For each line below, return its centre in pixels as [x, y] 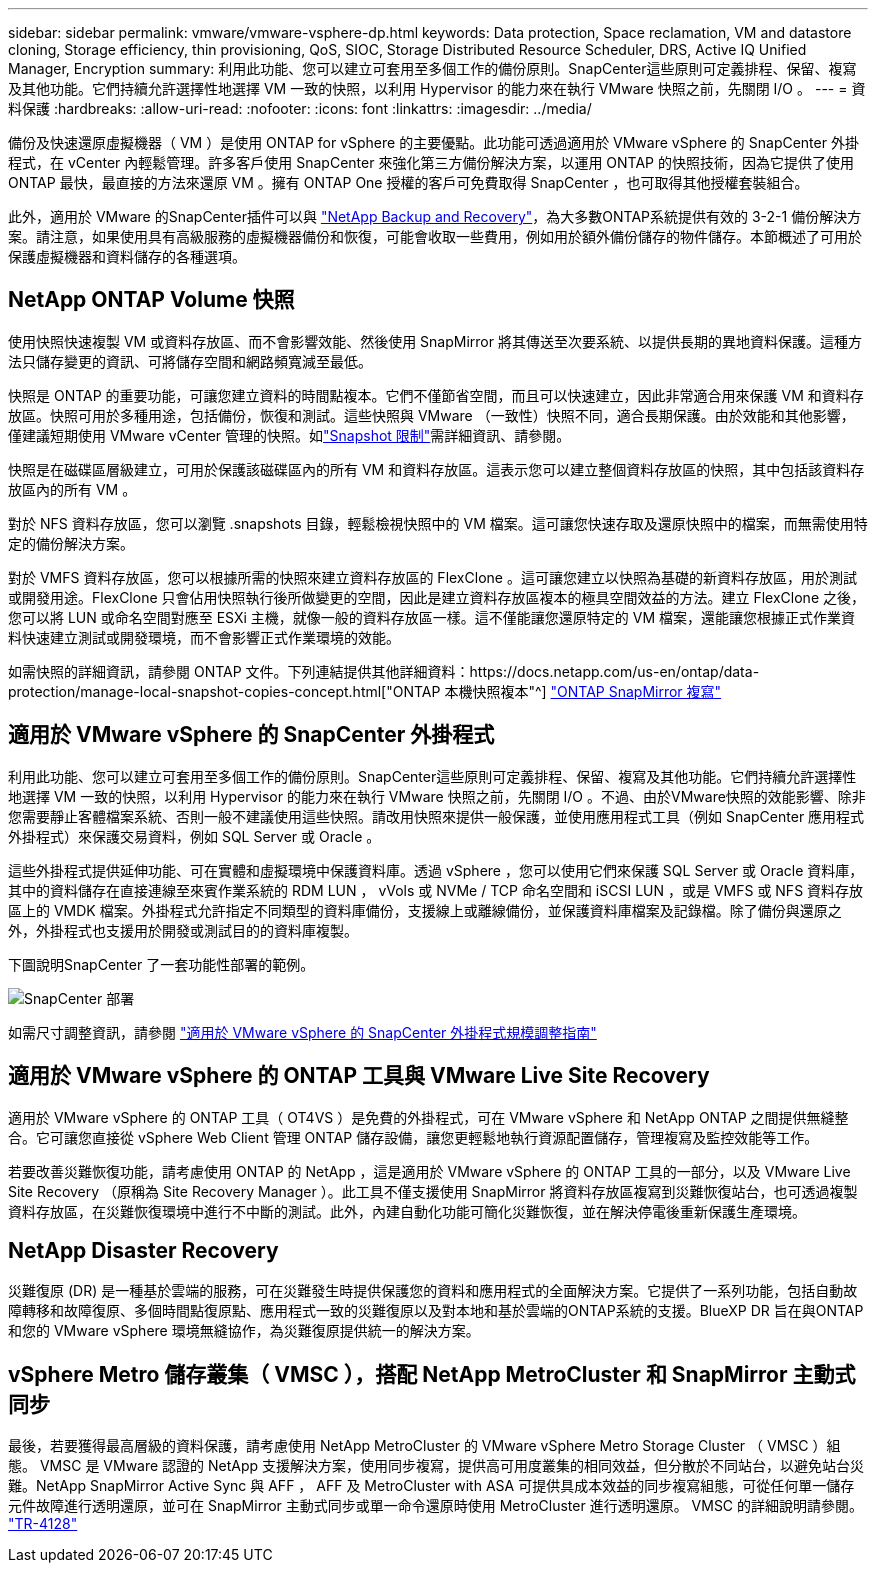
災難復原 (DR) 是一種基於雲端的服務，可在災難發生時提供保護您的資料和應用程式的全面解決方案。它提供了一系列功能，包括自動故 [433, 1291]
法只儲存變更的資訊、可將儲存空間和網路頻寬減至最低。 [190, 361]
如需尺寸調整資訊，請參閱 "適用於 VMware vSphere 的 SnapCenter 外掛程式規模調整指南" [302, 1032]
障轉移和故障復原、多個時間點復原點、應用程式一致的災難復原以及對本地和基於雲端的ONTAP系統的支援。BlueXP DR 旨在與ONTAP [436, 1311]
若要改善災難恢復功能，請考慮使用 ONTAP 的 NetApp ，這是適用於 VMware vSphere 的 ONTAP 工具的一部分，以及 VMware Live [429, 1171]
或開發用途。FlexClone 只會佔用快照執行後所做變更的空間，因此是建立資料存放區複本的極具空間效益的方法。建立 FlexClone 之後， [436, 597]
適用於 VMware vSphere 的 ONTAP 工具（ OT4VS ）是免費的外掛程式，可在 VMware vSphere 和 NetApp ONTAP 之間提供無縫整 [428, 1117]
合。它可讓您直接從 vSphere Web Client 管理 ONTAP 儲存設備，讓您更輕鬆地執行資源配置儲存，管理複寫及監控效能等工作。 [413, 1137]
